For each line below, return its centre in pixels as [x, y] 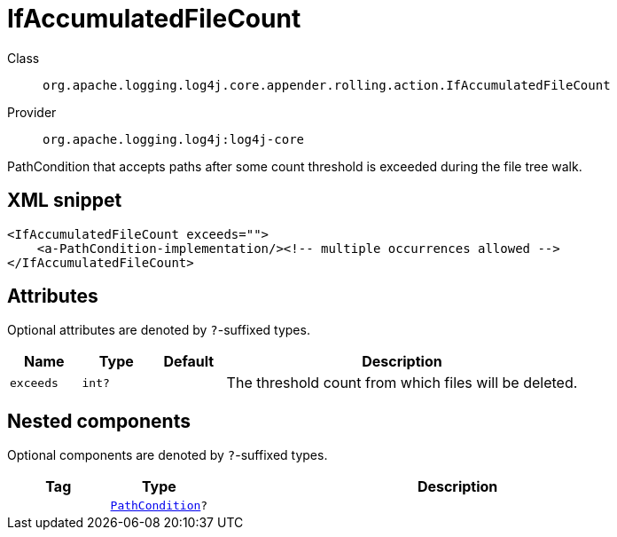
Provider [32, 112]
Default [189, 362]
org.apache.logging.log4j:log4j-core [174, 139]
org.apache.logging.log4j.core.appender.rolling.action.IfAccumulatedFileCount [327, 85]
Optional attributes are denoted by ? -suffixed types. [159, 330]
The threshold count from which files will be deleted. [402, 383]
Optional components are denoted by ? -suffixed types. [168, 455]
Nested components [99, 421]
